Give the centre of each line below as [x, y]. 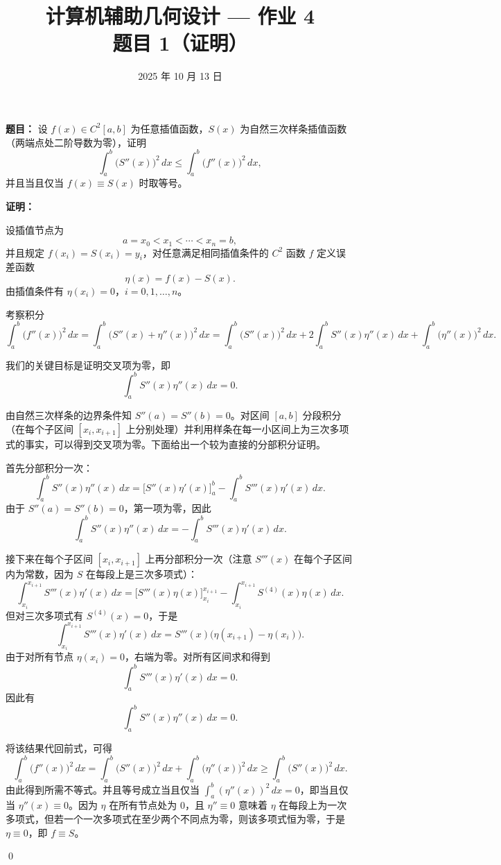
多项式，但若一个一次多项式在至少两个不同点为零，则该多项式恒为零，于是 [175, 818]
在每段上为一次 [313, 805]
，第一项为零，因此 [167, 508]
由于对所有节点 [39, 657]
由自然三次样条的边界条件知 [69, 415]
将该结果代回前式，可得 [59, 748]
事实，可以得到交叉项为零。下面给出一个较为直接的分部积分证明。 [175, 444]
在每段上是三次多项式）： [141, 574]
